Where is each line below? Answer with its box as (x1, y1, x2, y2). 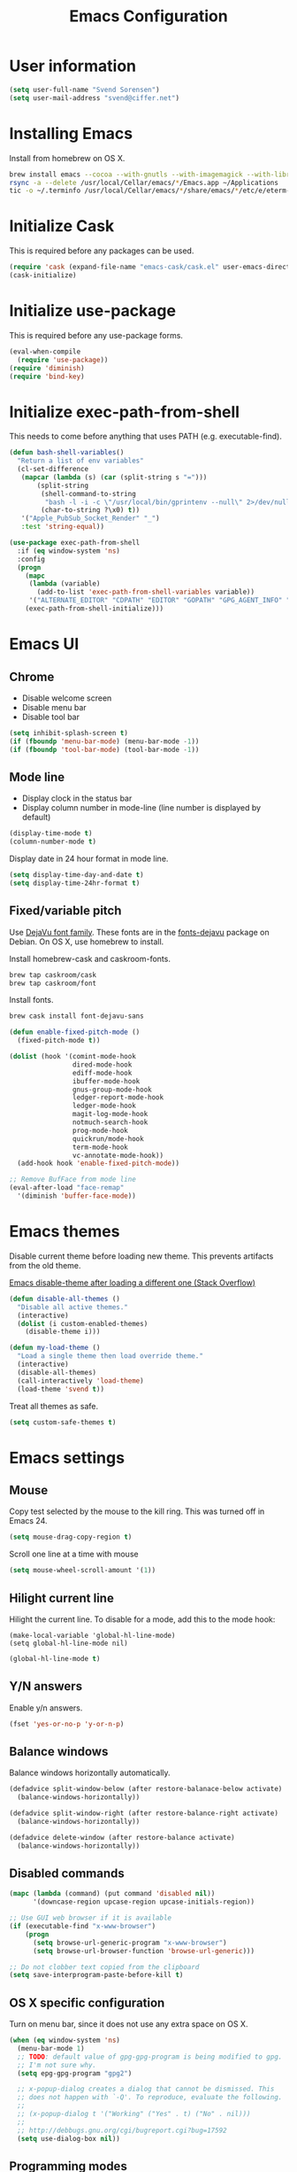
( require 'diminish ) (9, 363, 86, 373)
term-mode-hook (72, 1143, 128, 1152)
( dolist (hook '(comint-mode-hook (9, 1052, 137, 1061)
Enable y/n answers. (9, 1703, 83, 1713)
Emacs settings (9, 1447, 126, 1468)
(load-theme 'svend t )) (17, 1385, 104, 1393)
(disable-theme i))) (25, 1327, 101, 1337)
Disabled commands (9, 1866, 126, 1881)
